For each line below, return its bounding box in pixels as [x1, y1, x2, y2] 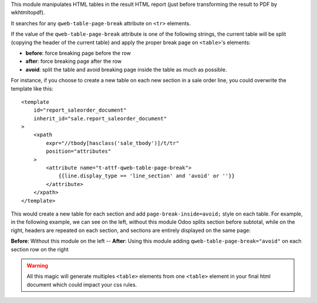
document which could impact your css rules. [26, 281, 137, 288]
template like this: [11, 85, 54, 92]
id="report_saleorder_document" [33, 107, 127, 114]
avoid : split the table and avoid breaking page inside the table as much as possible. [25, 66, 227, 73]
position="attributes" [46, 148, 112, 155]
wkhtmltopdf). [11, 9, 45, 16]
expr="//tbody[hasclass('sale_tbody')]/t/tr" [46, 140, 179, 146]
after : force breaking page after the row [25, 58, 122, 65]
